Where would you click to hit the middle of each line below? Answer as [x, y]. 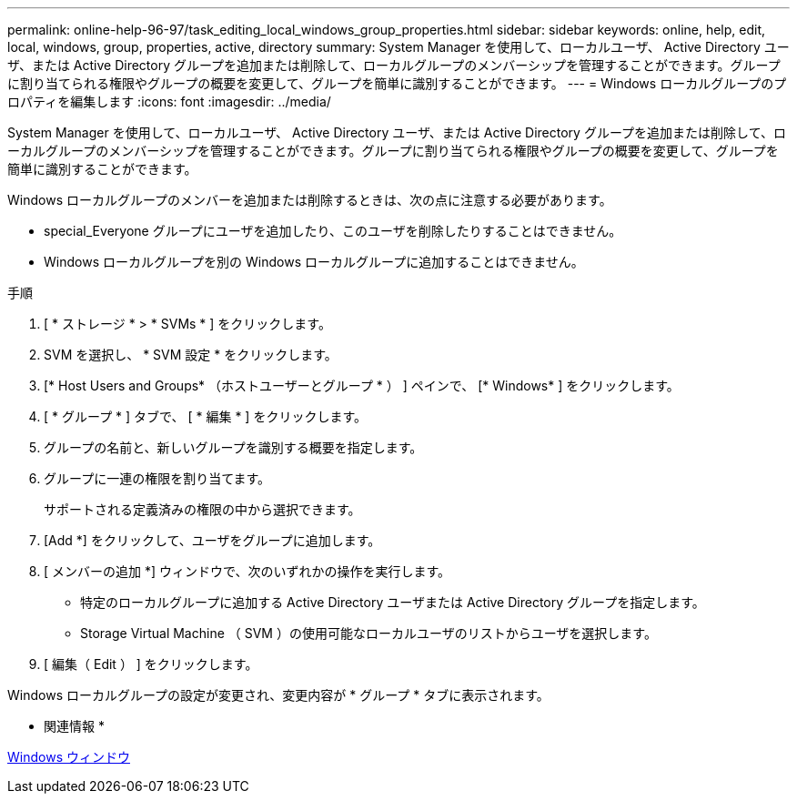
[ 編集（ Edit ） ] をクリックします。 [151, 664]
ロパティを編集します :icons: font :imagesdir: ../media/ [169, 101]
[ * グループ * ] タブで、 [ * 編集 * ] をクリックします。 [205, 416]
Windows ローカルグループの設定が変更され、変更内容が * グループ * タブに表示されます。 [278, 695]
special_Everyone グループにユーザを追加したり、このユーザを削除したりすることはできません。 [333, 231]
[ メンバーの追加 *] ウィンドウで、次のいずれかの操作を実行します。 [247, 571]
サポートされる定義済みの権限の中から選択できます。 [202, 509]
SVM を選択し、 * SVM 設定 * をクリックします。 [191, 355]
